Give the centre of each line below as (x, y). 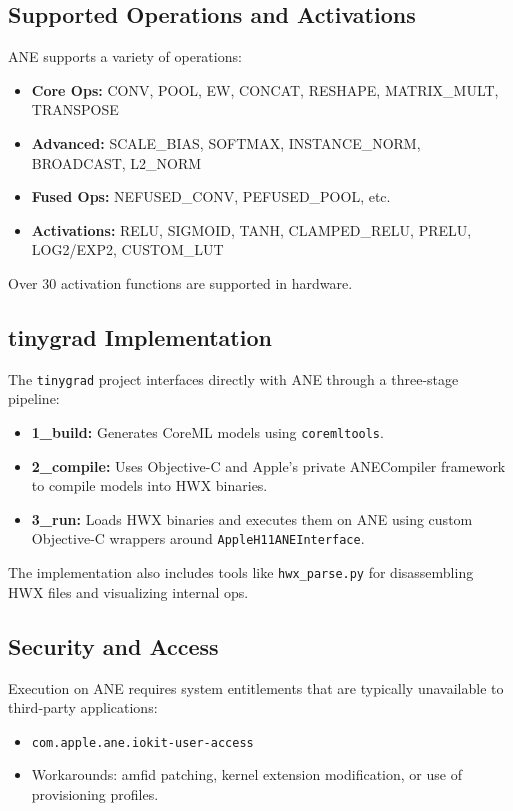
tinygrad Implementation (140, 336)
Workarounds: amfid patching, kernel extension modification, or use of (246, 774)
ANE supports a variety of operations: (125, 56)
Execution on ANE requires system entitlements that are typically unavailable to (256, 687)
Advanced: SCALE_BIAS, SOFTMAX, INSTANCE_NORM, (226, 142)
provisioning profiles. (95, 793)
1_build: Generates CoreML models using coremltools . (207, 432)
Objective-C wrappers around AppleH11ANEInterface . (198, 538)
